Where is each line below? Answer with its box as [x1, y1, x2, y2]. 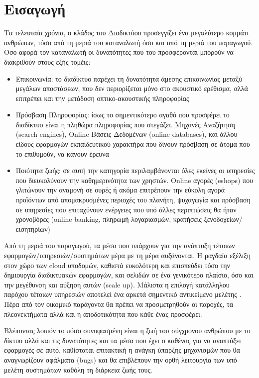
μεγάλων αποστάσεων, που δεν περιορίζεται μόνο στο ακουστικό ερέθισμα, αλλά [15, 83, 248, 94]
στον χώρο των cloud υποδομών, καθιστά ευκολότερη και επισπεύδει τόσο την [4, 260, 230, 270]
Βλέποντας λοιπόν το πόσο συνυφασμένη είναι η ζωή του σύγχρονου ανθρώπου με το [4, 325, 251, 336]
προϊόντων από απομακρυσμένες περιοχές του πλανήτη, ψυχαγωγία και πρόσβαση [15, 194, 251, 205]
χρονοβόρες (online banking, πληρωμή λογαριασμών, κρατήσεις [15, 214, 202, 224]
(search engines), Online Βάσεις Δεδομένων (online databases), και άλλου [15, 129, 238, 139]
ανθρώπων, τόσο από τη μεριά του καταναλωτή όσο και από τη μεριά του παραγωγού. [4, 37, 253, 47]
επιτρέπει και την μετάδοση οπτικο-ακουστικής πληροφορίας [15, 93, 189, 103]
